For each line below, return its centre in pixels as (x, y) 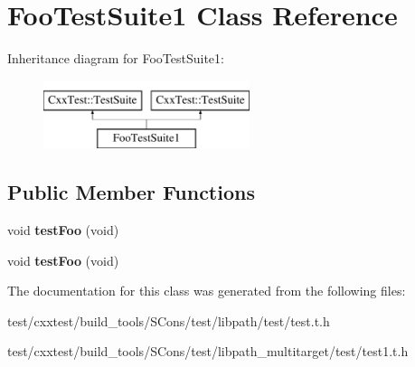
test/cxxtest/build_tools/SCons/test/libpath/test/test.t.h (169, 320)
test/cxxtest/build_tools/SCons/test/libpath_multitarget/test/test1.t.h (208, 351)
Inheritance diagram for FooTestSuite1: (116, 58)
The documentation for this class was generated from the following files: (207, 291)
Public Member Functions (131, 192)
